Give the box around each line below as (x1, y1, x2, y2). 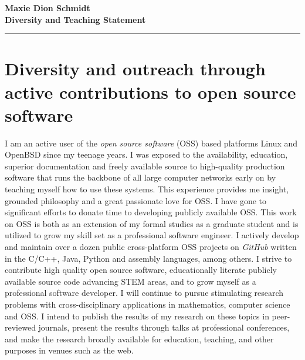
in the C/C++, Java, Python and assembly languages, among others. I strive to (5, 252, 292, 264)
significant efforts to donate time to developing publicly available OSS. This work (5, 206, 297, 218)
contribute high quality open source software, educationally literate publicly (5, 264, 277, 276)
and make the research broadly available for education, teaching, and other (5, 332, 274, 345)
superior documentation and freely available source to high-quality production (5, 159, 285, 172)
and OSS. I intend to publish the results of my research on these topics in (5, 309, 269, 322)
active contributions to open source (5, 79, 296, 104)
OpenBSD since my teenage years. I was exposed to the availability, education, (5, 148, 288, 161)
